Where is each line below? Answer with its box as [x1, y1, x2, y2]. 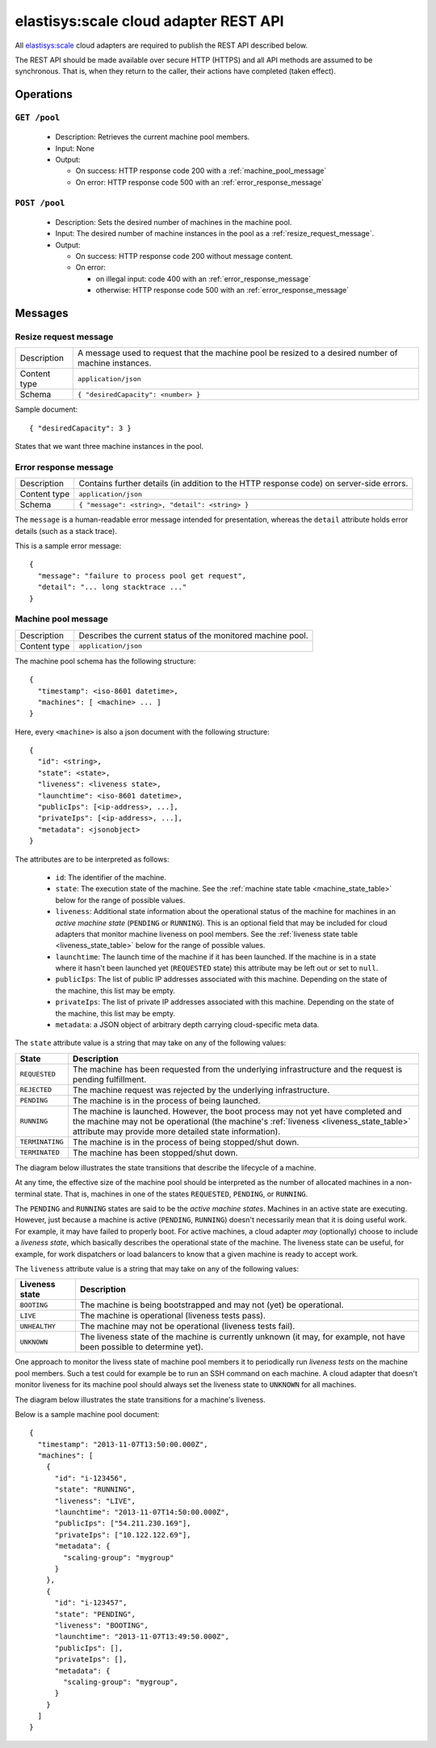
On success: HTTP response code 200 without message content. [75, 251, 294, 260]
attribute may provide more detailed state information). [73, 1125, 281, 1136]
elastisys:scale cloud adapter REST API [15, 12, 284, 30]
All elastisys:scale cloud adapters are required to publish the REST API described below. [15, 40, 308, 50]
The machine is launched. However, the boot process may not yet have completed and [73, 1105, 402, 1116]
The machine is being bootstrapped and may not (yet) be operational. [79, 1299, 344, 1310]
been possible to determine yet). [79, 1341, 203, 1352]
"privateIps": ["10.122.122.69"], [54, 1530, 191, 1539]
